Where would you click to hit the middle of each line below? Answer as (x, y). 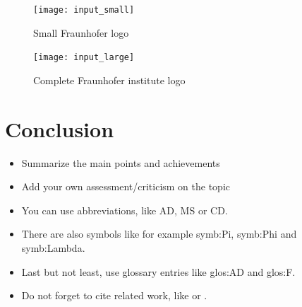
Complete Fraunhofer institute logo (109, 80)
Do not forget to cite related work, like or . (114, 295)
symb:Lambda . (53, 248)
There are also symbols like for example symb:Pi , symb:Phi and (159, 234)
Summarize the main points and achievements (121, 162)
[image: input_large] (84, 58)
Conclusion (60, 128)
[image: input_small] (84, 10)
